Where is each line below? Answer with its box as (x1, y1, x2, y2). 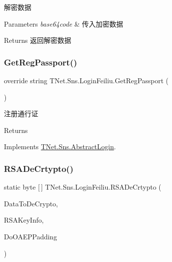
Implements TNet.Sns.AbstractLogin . (4, 141, 116, 152)
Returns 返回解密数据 (4, 35, 72, 45)
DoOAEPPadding (4, 231, 57, 241)
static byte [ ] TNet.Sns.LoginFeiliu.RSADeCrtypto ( (4, 182, 162, 192)
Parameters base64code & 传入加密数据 (4, 18, 123, 29)
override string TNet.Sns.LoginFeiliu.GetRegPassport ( (4, 75, 169, 85)
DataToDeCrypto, (4, 198, 58, 208)
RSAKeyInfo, (4, 215, 44, 225)
